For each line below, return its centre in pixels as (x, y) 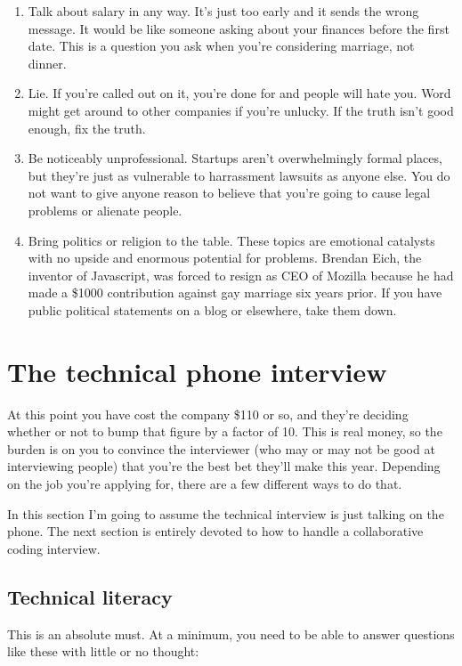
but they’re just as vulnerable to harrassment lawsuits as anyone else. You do (239, 175)
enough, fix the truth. (87, 128)
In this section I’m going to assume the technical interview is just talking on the (226, 513)
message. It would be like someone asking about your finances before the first (239, 28)
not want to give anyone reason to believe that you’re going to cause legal (229, 193)
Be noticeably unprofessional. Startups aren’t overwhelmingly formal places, (235, 158)
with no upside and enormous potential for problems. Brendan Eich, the (225, 258)
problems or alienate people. (105, 210)
